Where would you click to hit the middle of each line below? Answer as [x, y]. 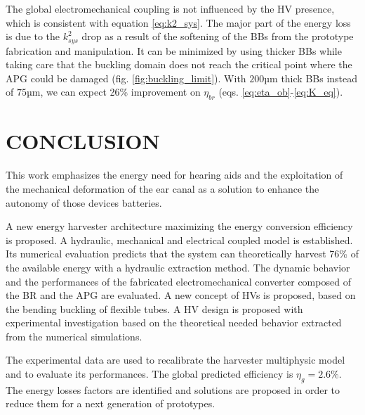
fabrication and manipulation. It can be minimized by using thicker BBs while [174, 50]
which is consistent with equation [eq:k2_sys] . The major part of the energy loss [178, 22]
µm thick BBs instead [311, 78]
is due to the [33, 36]
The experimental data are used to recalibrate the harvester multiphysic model [175, 360]
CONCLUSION [83, 141]
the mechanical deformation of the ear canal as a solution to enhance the [162, 188]
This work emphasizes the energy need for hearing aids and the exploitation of [174, 175]
